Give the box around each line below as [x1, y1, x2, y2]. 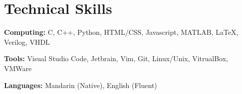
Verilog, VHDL [4, 36, 50, 47]
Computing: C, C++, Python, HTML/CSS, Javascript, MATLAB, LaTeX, [4, 27, 239, 37]
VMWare [4, 63, 32, 73]
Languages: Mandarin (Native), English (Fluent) [4, 80, 157, 90]
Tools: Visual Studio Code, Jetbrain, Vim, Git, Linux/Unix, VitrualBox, [4, 53, 229, 64]
